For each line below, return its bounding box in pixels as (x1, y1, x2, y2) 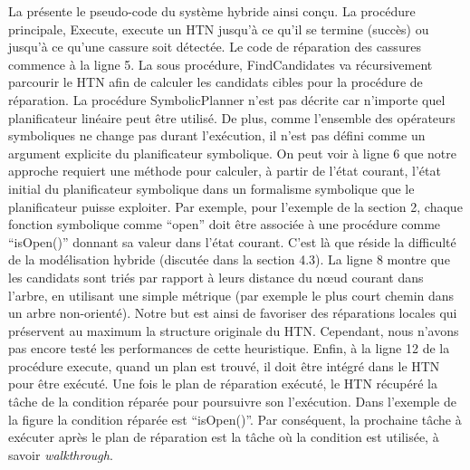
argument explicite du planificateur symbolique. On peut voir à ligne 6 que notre (8, 143, 456, 162)
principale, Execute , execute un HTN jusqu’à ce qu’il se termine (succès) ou (8, 19, 429, 38)
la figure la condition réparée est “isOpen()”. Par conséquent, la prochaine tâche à (8, 409, 462, 428)
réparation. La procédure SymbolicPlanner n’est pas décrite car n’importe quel (8, 90, 446, 109)
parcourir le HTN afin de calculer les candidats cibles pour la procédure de (8, 72, 423, 91)
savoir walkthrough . (8, 445, 113, 464)
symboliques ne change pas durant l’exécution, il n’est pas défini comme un (8, 126, 426, 145)
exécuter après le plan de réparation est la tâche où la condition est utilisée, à (8, 427, 439, 446)
